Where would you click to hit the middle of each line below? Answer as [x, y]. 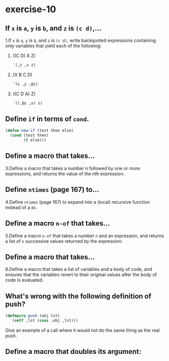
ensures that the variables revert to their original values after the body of [81, 275]
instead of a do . [21, 207]
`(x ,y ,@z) [25, 84]
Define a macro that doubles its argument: [73, 352]
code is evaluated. [25, 280]
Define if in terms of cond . [47, 119]
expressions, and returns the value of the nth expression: [65, 174]
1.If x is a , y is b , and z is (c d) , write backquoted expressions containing [81, 40]
